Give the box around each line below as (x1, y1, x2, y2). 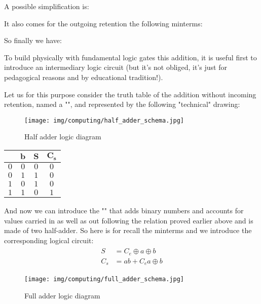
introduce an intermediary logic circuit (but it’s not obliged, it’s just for (4, 62, 227, 72)
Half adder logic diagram (24, 131, 101, 142)
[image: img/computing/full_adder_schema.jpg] (24, 276, 184, 283)
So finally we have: (4, 35, 62, 46)
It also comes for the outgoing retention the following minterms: (4, 18, 203, 28)
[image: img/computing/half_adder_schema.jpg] (24, 117, 184, 124)
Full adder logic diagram (24, 290, 100, 300)
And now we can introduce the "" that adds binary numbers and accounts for (4, 205, 244, 215)
